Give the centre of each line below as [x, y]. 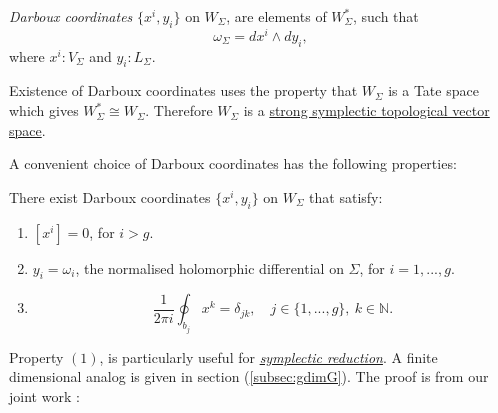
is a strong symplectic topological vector [366, 110]
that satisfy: [346, 196]
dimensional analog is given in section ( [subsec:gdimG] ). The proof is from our [249, 376]
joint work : [44, 396]
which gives [44, 110]
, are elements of [276, 16]
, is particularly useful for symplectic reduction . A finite [268, 356]
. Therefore [179, 110]
